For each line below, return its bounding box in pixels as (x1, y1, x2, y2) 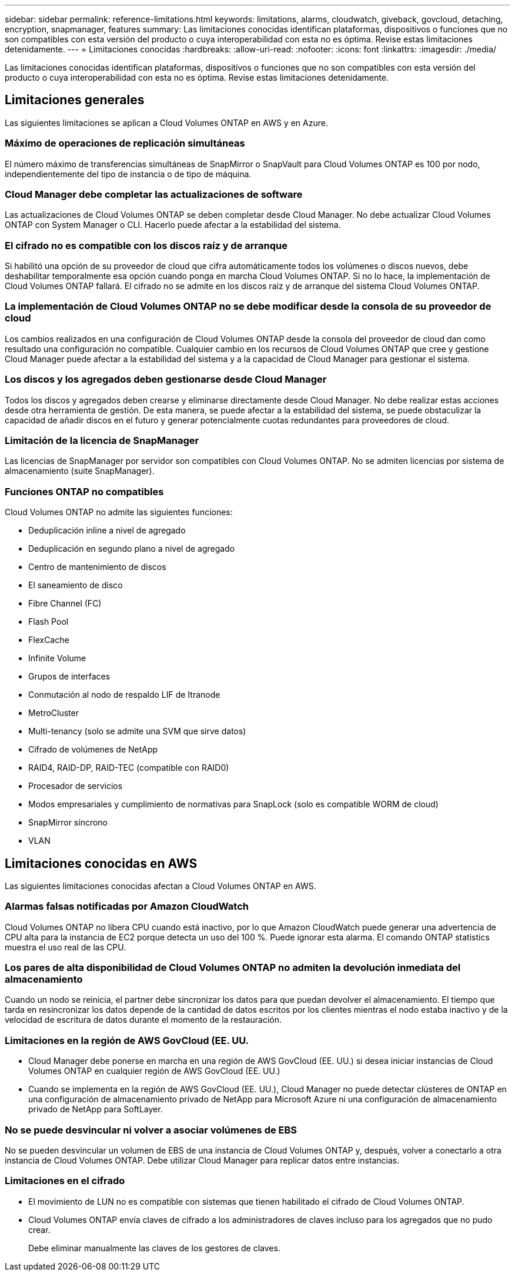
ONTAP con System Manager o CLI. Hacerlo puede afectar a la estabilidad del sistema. (5, 220, 341, 230)
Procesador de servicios (28, 781, 123, 791)
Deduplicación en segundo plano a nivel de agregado (28, 543, 235, 554)
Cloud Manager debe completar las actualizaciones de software (5, 188, 303, 200)
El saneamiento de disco (28, 580, 123, 591)
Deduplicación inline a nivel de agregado (28, 525, 186, 536)
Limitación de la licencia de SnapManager (5, 434, 199, 446)
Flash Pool (28, 617, 69, 627)
